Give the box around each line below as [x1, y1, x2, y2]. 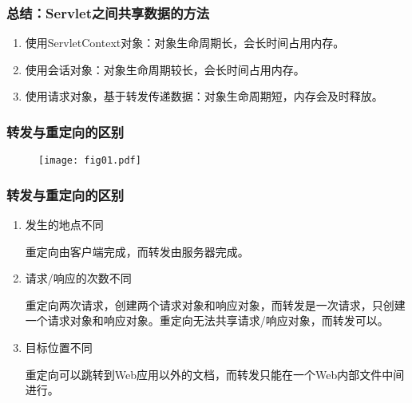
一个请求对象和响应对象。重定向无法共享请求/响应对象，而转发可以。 [25, 312, 389, 329]
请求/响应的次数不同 [25, 270, 132, 286]
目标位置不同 [25, 339, 93, 356]
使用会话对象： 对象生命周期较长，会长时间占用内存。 [25, 61, 305, 77]
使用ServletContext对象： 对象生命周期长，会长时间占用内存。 [25, 34, 345, 51]
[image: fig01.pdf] [38, 155, 141, 167]
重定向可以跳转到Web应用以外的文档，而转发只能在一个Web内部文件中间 [25, 365, 405, 382]
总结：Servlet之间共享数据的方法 [6, 2, 210, 22]
